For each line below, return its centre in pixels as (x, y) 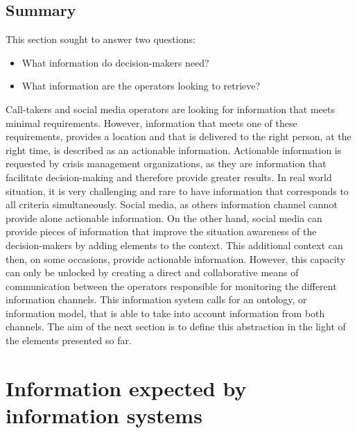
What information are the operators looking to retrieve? (141, 86)
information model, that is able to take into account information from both (165, 313)
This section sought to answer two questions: (101, 39)
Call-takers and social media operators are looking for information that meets (170, 109)
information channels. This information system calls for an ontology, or (156, 299)
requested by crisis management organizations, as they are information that (166, 163)
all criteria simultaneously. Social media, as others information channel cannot (172, 204)
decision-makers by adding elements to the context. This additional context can (174, 245)
